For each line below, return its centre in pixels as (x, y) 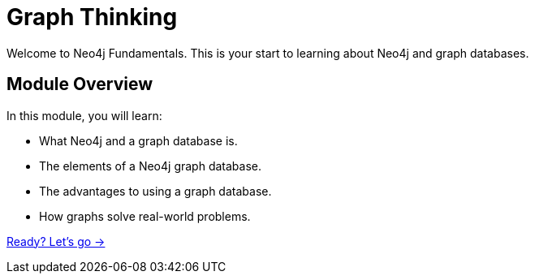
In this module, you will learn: (84, 115)
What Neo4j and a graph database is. (138, 140)
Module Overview (80, 84)
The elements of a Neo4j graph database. (150, 166)
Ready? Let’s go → (56, 241)
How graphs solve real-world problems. (145, 216)
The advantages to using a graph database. (155, 191)
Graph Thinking (92, 17)
